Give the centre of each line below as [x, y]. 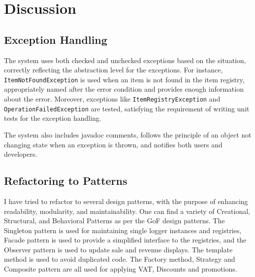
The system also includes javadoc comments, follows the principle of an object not [128, 134]
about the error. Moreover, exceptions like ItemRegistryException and [112, 99]
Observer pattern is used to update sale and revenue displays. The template [118, 249]
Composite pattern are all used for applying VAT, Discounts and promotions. [121, 269]
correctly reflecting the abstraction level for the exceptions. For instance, [113, 70]
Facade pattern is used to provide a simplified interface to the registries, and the [125, 240]
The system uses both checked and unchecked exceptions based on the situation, [125, 60]
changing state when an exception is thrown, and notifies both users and [113, 144]
